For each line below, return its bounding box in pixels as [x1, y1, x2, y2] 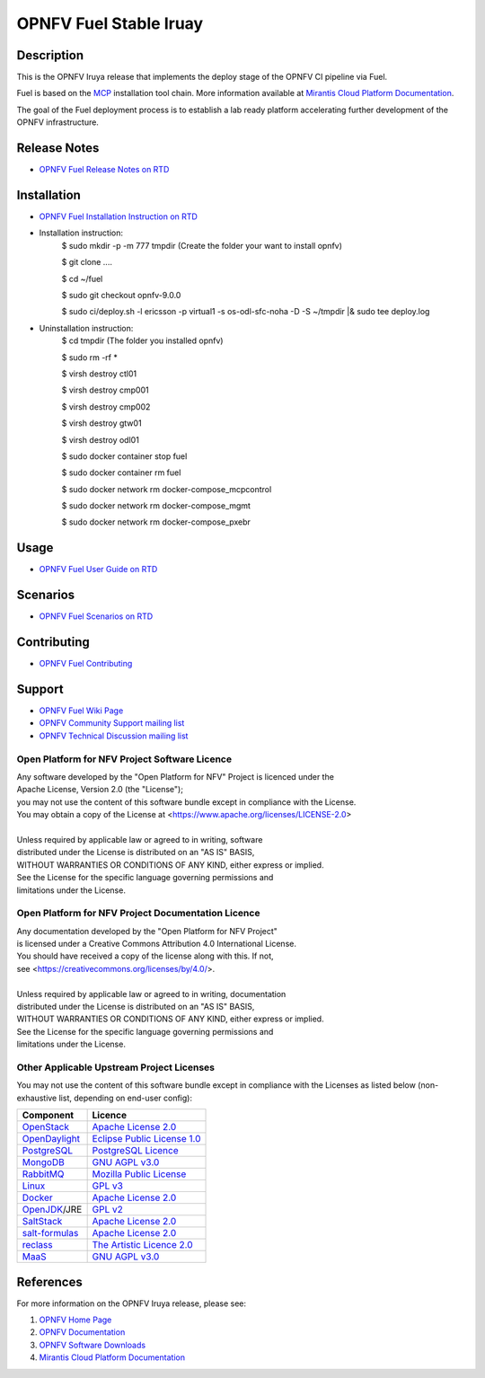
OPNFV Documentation [39, 1327, 126, 1338]
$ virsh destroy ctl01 [61, 368, 137, 379]
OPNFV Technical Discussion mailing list [39, 730, 189, 741]
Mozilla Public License [92, 1168, 187, 1180]
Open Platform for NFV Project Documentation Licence [16, 907, 260, 920]
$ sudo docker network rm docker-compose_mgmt [61, 500, 251, 511]
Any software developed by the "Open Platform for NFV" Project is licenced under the [16, 772, 334, 782]
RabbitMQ [22, 1168, 65, 1180]
